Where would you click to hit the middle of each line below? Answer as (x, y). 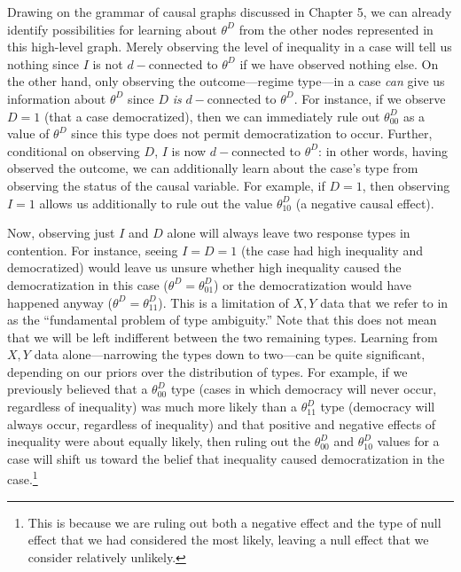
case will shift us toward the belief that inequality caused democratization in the (226, 458)
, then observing (406, 185)
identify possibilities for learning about (112, 29)
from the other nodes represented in (336, 29)
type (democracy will (378, 407)
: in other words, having (383, 150)
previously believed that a (78, 389)
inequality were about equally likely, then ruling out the (159, 441)
